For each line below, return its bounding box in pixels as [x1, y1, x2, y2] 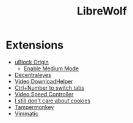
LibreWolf [76, 4, 128, 18]
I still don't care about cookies [14, 97, 91, 104]
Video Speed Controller [14, 90, 74, 98]
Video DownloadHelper [14, 78, 74, 85]
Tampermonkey [14, 103, 54, 110]
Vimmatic [14, 110, 39, 117]
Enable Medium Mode [23, 65, 79, 72]
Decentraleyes [14, 71, 51, 78]
